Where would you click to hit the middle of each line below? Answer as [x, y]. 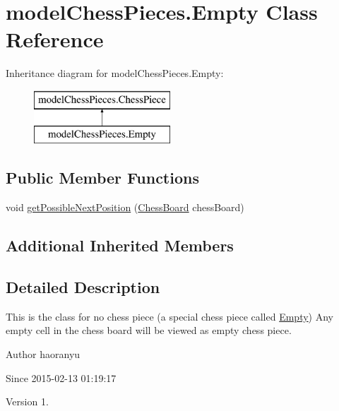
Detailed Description [83, 287]
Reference [55, 39]
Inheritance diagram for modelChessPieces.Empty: [115, 73]
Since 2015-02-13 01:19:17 [61, 377]
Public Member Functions [102, 178]
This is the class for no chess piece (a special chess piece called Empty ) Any [170, 316]
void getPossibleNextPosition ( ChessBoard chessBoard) [125, 207]
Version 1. [27, 401]
